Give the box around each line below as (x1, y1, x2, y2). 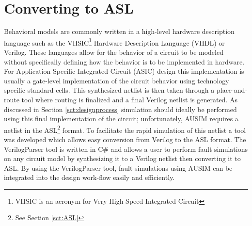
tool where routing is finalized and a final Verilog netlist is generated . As (21, 94, 237, 104)
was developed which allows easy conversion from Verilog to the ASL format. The (4, 134, 246, 144)
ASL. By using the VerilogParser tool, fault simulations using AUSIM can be (4, 162, 233, 173)
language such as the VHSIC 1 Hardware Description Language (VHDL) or (4, 36, 225, 48)
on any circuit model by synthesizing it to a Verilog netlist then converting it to (4, 153, 241, 163)
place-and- (216, 85, 247, 95)
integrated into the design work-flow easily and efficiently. (4, 172, 175, 182)
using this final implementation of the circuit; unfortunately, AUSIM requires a (4, 113, 238, 124)
